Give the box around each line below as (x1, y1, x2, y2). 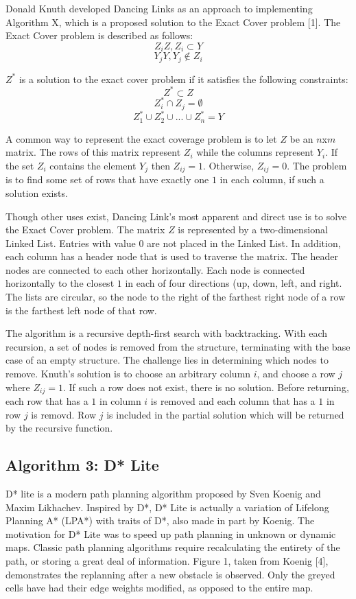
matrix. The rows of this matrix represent (5, 145, 181, 159)
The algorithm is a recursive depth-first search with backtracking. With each (5, 326, 328, 340)
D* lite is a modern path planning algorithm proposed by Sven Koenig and (5, 486, 321, 501)
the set (5, 158, 34, 172)
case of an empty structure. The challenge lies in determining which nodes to (5, 353, 329, 367)
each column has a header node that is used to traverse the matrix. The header (5, 249, 339, 263)
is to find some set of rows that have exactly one (5, 172, 209, 187)
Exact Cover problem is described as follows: (5, 28, 193, 43)
